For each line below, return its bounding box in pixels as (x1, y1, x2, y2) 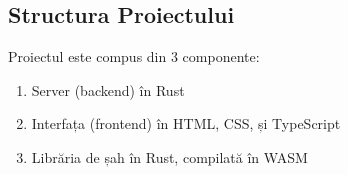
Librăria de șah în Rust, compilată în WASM (31, 146, 308, 167)
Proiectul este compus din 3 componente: (8, 46, 260, 67)
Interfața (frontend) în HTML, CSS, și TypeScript (31, 113, 341, 134)
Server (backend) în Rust (31, 79, 185, 100)
